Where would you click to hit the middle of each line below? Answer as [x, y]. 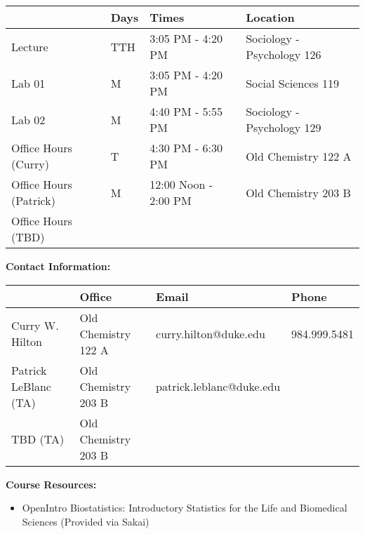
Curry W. [35, 326]
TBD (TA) [38, 439]
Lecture [30, 46]
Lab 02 [28, 119]
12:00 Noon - [181, 184]
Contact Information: [58, 266]
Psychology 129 [284, 127]
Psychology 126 [284, 54]
